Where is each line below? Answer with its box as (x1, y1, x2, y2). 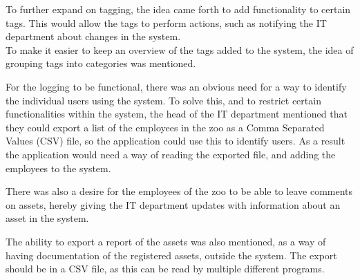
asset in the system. (6, 211, 89, 225)
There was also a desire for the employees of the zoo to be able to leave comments (6, 184, 353, 198)
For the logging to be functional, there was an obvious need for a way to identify (6, 79, 347, 93)
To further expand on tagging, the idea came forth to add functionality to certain (6, 2, 351, 16)
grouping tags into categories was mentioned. (6, 56, 196, 71)
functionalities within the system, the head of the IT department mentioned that (6, 106, 348, 121)
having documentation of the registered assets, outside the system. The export (6, 248, 337, 262)
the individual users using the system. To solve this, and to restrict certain (6, 93, 321, 107)
